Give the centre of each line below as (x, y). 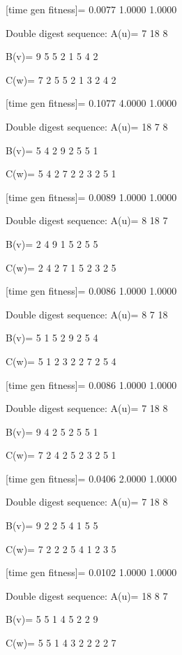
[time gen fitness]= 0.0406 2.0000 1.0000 (91, 478)
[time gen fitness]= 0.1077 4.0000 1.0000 (91, 103)
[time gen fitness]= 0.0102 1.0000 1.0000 (91, 572)
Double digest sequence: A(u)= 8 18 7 (87, 220)
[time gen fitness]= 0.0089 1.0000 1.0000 (91, 197)
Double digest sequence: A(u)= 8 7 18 (87, 314)
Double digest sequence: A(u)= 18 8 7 (87, 595)
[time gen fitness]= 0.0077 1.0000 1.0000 (91, 9)
